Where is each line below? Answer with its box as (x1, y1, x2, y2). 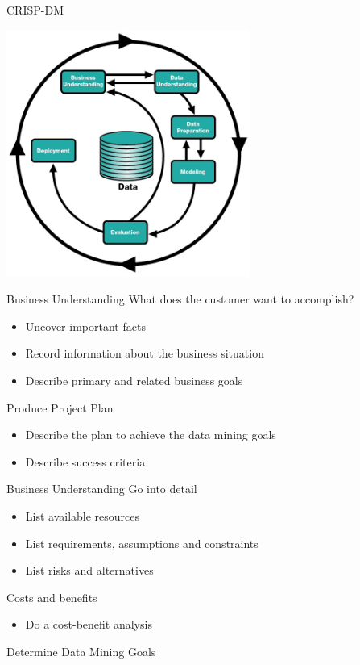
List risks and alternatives (25, 562, 154, 579)
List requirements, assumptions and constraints (25, 534, 259, 551)
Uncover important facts (25, 317, 146, 334)
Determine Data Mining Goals (6, 642, 156, 659)
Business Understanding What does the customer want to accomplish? (6, 291, 354, 307)
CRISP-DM (6, 2, 64, 18)
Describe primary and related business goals (25, 372, 243, 389)
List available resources (25, 508, 140, 524)
